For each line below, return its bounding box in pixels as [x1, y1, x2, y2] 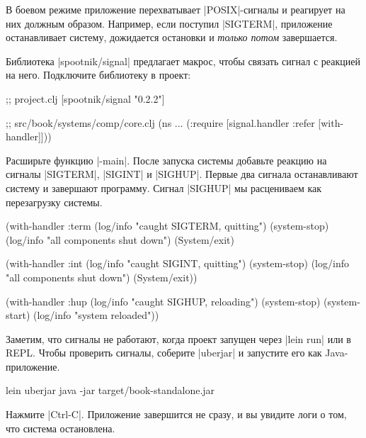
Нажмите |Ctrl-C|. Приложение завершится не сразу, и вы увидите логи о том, [6, 407, 347, 422]
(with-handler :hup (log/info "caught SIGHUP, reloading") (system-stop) [6, 293, 321, 308]
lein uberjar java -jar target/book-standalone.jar [6, 383, 215, 398]
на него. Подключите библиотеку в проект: [6, 67, 191, 82]
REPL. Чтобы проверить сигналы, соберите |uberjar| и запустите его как [6, 345, 322, 360]
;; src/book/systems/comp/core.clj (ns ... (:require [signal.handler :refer [6, 115, 315, 130]
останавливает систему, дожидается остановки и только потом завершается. [6, 30, 338, 45]
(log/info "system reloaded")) [33, 308, 159, 322]
